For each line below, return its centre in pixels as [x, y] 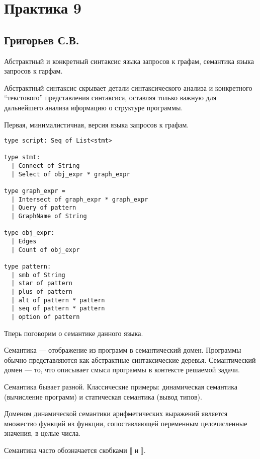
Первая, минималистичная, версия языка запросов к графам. [97, 124]
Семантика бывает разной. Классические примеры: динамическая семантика [121, 386]
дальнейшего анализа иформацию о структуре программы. [94, 107]
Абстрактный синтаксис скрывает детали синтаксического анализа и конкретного [128, 87]
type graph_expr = [35, 191]
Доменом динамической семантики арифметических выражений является [116, 413]
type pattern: [28, 266]
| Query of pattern [44, 208]
